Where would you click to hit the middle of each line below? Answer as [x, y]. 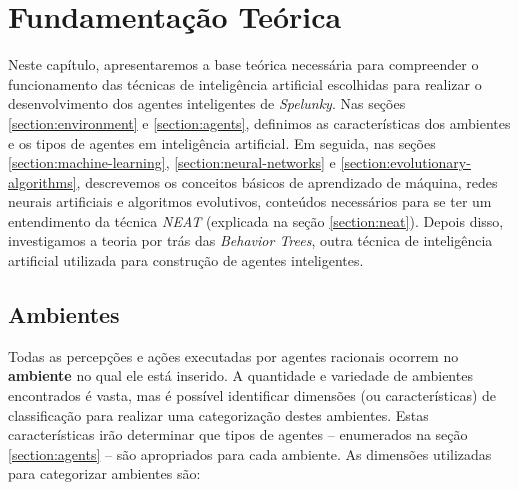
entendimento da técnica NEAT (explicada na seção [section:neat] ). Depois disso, [256, 220]
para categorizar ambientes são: [104, 473]
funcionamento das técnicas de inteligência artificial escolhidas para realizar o [245, 83]
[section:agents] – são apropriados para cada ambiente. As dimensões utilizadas [250, 453]
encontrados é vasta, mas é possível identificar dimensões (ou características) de [252, 395]
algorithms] [42, 181]
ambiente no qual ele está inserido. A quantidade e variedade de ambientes [240, 375]
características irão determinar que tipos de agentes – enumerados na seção [238, 434]
